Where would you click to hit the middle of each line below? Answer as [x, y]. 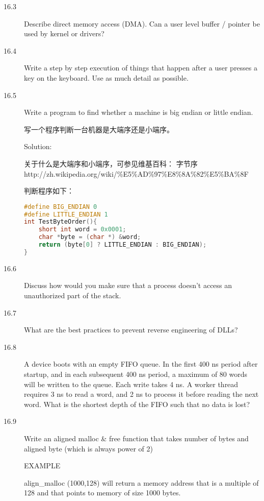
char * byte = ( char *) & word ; [90, 237]
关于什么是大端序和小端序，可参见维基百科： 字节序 [111, 163]
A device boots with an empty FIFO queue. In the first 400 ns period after [141, 364]
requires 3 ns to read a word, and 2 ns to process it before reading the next [141, 394]
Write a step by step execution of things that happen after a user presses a [141, 68]
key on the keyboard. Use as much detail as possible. [106, 77]
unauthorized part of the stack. [73, 295]
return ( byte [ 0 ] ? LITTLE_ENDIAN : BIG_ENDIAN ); [123, 245]
